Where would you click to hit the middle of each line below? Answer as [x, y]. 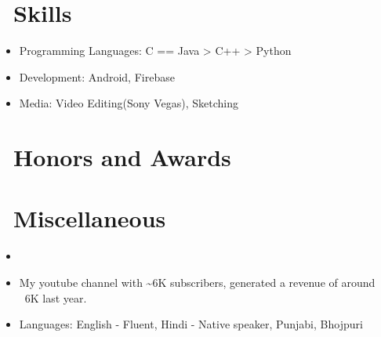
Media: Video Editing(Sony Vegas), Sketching [129, 103]
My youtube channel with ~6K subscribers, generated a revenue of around [197, 282]
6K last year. [56, 297]
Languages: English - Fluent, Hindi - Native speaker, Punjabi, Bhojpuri [191, 324]
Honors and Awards [122, 157]
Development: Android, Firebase [97, 76]
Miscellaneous [90, 218]
